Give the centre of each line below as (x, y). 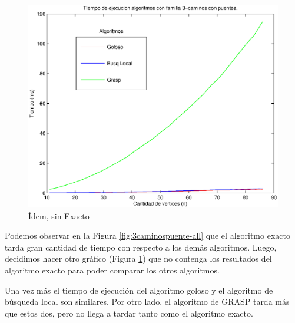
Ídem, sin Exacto (59, 215)
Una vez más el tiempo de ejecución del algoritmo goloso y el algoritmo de (139, 290)
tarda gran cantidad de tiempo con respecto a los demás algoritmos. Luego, (141, 247)
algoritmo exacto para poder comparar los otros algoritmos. (112, 270)
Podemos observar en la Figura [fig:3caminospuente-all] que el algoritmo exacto (147, 235)
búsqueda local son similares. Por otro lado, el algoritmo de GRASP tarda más (147, 301)
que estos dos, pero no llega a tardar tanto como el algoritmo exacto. (129, 313)
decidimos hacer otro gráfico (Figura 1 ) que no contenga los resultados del (138, 258)
